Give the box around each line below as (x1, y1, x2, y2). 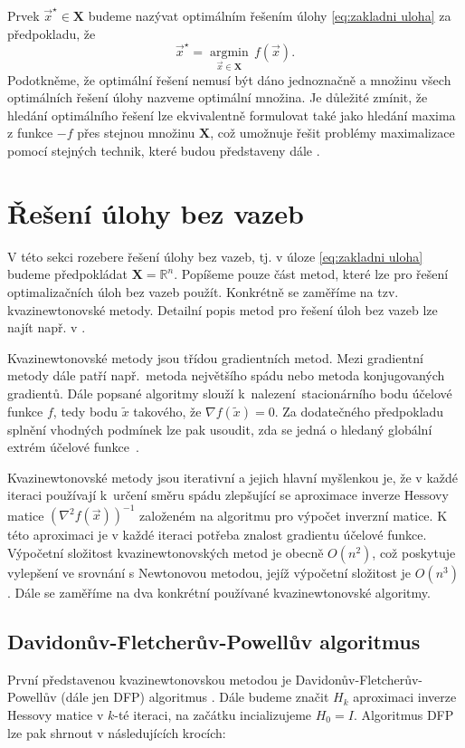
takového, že (133, 401, 202, 420)
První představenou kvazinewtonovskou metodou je (7, 669, 291, 688)
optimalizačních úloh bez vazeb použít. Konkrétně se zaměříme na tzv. (7, 282, 399, 301)
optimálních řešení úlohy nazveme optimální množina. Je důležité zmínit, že (7, 88, 428, 107)
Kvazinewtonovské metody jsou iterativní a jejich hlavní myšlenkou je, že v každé (7, 467, 459, 486)
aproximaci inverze (353, 687, 457, 706)
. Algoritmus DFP (353, 705, 454, 724)
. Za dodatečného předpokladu (274, 401, 444, 420)
